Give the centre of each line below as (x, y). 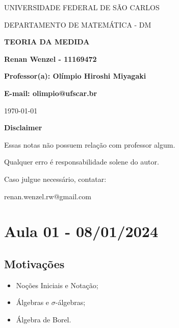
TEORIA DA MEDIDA (47, 42)
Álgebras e (33, 302)
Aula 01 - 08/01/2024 (81, 231)
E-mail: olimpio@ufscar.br (51, 93)
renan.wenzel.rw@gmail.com (48, 196)
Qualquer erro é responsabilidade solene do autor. (82, 162)
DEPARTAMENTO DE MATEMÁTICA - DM (78, 24)
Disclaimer (23, 127)
